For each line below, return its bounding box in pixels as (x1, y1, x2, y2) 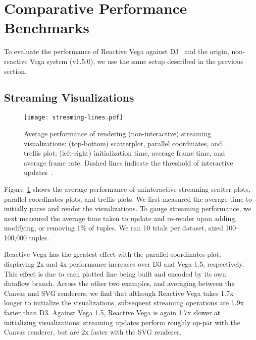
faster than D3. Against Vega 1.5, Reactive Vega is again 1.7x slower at (4, 307, 221, 318)
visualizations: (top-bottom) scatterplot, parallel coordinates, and (24, 138, 222, 148)
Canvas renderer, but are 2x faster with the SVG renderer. (4, 327, 182, 337)
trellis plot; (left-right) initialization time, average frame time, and (24, 148, 225, 158)
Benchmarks (4, 17, 90, 38)
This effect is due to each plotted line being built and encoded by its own (4, 268, 226, 279)
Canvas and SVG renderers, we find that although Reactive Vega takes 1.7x (4, 287, 234, 298)
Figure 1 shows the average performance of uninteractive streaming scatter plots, (4, 183, 251, 194)
